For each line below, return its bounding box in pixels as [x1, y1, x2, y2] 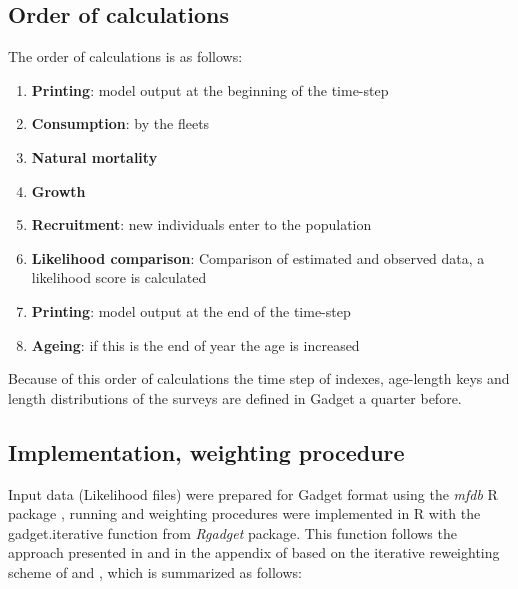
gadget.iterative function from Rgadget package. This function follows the [8, 522, 457, 543]
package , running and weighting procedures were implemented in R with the [8, 503, 481, 524]
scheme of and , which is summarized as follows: [8, 561, 302, 582]
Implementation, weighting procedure [8, 436, 405, 467]
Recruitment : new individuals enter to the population [31, 214, 372, 235]
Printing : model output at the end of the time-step [31, 300, 351, 321]
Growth [31, 180, 86, 201]
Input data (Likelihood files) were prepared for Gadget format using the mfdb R [8, 483, 498, 504]
